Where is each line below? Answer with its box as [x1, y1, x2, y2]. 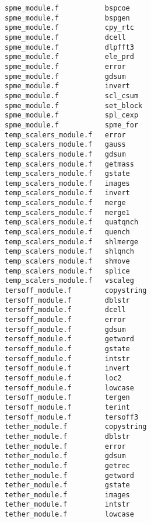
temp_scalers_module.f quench [5, 228, 130, 237]
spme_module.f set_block [5, 101, 143, 110]
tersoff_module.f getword [5, 335, 134, 344]
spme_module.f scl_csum [5, 91, 139, 100]
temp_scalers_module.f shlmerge [5, 237, 139, 246]
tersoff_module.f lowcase [5, 383, 134, 392]
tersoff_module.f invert [5, 364, 130, 373]
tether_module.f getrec [5, 461, 130, 470]
